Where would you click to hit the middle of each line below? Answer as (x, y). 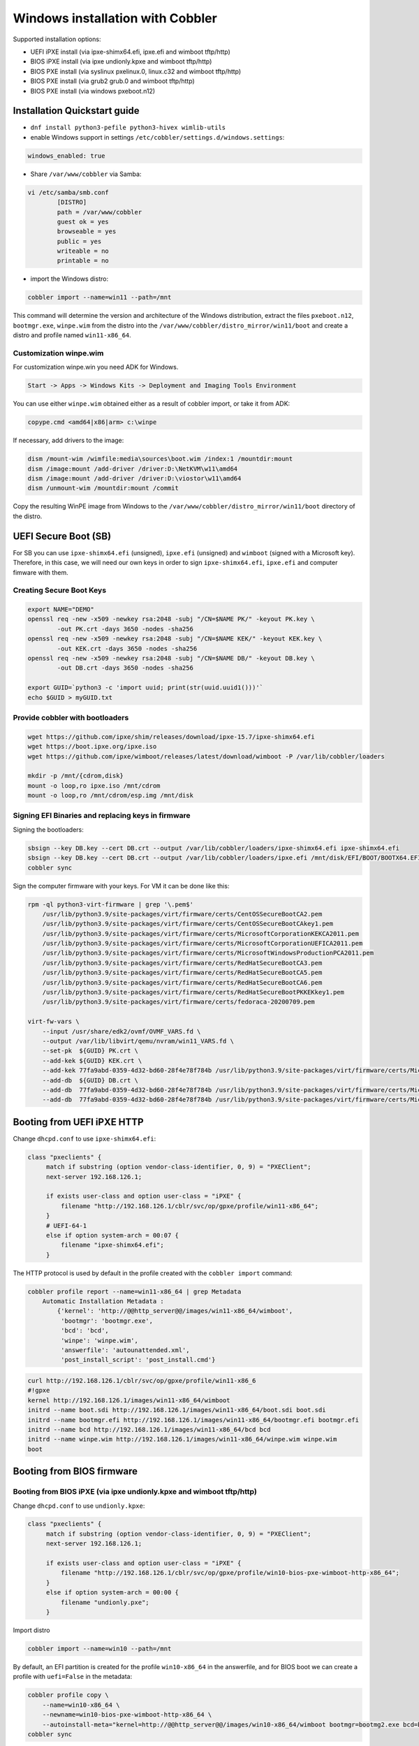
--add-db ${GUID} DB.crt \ (90, 1080)
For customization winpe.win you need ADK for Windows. (96, 367)
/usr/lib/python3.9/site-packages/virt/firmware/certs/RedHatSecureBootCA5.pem (182, 973)
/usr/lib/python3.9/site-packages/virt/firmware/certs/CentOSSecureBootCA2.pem (182, 914)
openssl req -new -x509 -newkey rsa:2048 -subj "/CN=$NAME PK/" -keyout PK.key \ (171, 619)
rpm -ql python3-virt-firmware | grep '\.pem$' (110, 904)
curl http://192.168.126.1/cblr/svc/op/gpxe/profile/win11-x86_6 (142, 1381)
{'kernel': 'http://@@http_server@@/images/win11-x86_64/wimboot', (175, 1311)
